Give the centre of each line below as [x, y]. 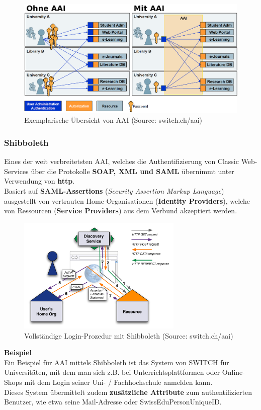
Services [16, 171]
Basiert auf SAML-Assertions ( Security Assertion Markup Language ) [114, 190]
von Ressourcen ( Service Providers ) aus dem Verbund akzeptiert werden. [121, 211]
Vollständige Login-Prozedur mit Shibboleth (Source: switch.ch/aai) [129, 335]
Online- [233, 372]
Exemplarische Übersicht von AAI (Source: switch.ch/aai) [113, 120]
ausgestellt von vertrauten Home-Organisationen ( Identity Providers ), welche [127, 200]
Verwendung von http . [39, 181]
